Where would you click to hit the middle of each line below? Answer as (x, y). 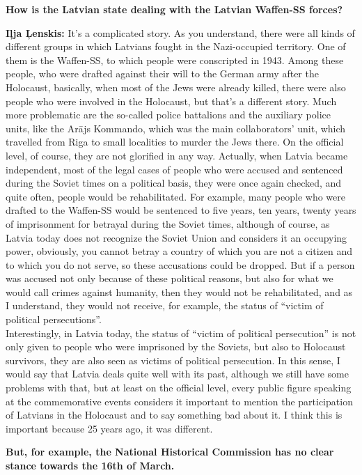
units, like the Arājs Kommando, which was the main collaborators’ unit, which (176, 128)
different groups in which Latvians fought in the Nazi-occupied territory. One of (176, 46)
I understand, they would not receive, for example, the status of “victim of (165, 305)
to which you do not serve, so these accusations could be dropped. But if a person (180, 264)
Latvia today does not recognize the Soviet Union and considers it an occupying (176, 237)
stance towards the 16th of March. (90, 465)
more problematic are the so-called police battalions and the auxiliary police (168, 115)
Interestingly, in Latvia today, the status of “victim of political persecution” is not (181, 333)
